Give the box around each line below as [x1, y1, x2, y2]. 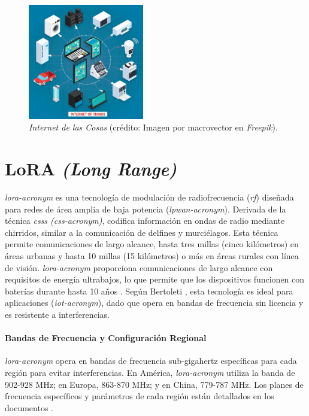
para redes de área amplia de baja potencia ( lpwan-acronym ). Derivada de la [5, 202, 286, 215]
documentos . [5, 401, 53, 414]
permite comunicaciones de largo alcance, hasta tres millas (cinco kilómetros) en [5, 238, 299, 250]
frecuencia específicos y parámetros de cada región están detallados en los [5, 390, 274, 402]
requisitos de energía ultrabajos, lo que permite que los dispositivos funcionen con [5, 273, 305, 286]
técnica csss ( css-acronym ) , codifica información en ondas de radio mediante [5, 214, 285, 227]
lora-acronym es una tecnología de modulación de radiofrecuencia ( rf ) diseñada [5, 191, 294, 204]
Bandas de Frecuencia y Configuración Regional [5, 332, 207, 344]
